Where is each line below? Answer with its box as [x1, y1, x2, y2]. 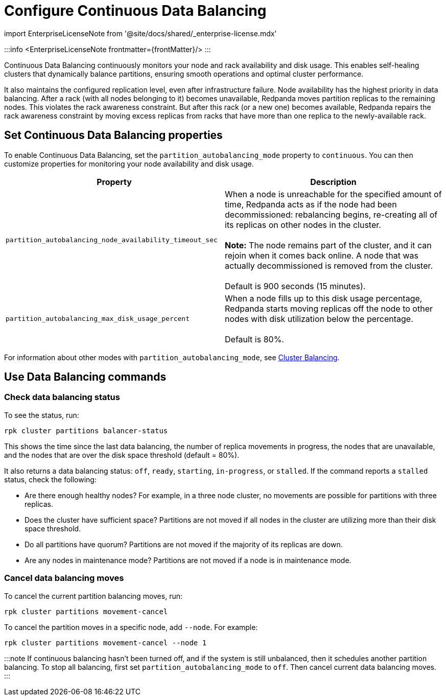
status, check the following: [4, 475, 97, 484]
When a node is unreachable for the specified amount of [225, 189, 442, 199]
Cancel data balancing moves [4, 573, 124, 584]
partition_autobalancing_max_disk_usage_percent [6, 315, 190, 323]
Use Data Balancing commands [4, 370, 167, 384]
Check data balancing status [4, 392, 120, 403]
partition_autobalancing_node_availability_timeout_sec [6, 236, 218, 244]
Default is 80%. [225, 334, 284, 344]
